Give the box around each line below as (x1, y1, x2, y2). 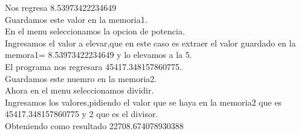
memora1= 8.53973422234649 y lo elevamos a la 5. (5, 48, 192, 61)
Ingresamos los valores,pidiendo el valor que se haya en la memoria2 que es (5, 95, 282, 108)
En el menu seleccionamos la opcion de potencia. (5, 25, 185, 37)
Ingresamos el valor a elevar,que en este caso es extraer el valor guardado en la (5, 36, 296, 49)
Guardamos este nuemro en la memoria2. (5, 72, 157, 85)
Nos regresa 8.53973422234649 (5, 1, 117, 13)
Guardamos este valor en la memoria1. (5, 13, 147, 25)
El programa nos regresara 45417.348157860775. (5, 60, 182, 72)
